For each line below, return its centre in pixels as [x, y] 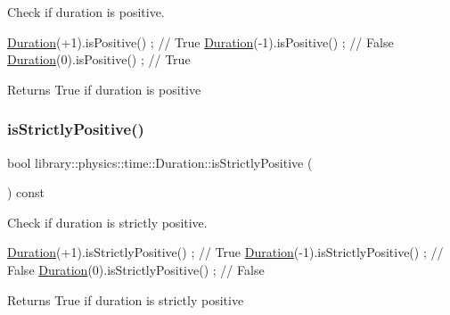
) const [26, 192]
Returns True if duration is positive [104, 89]
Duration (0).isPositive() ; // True [99, 59]
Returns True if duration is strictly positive [126, 299]
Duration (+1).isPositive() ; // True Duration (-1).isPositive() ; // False [200, 41]
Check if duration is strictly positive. [107, 222]
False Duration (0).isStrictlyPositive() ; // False [136, 269]
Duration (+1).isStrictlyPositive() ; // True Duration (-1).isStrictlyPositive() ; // [225, 252]
